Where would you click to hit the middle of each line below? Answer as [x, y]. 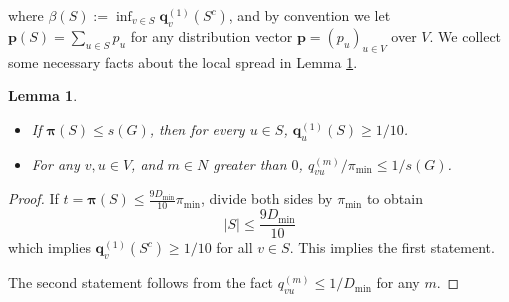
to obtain [394, 198]
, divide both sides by [266, 198]
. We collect [465, 35]
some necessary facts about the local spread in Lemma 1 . [183, 61]
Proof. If [33, 198]
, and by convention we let [309, 15]
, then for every [197, 128]
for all [234, 247]
